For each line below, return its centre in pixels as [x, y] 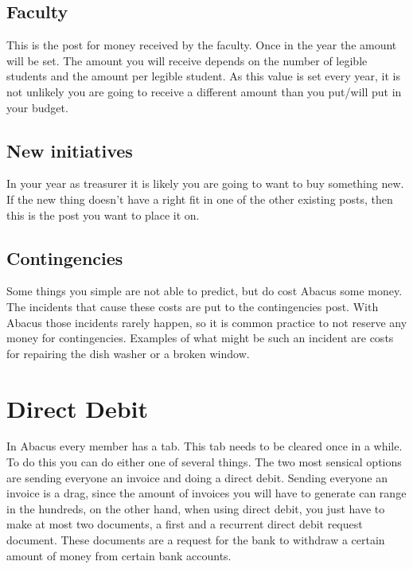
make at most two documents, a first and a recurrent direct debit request [185, 524]
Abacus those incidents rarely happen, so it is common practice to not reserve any [207, 322]
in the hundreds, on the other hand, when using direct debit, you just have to [196, 508]
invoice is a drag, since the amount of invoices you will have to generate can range [206, 493]
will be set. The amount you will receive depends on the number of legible [187, 60]
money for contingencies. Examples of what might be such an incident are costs [200, 338]
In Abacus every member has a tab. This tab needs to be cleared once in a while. [205, 446]
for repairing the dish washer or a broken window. [128, 353]
